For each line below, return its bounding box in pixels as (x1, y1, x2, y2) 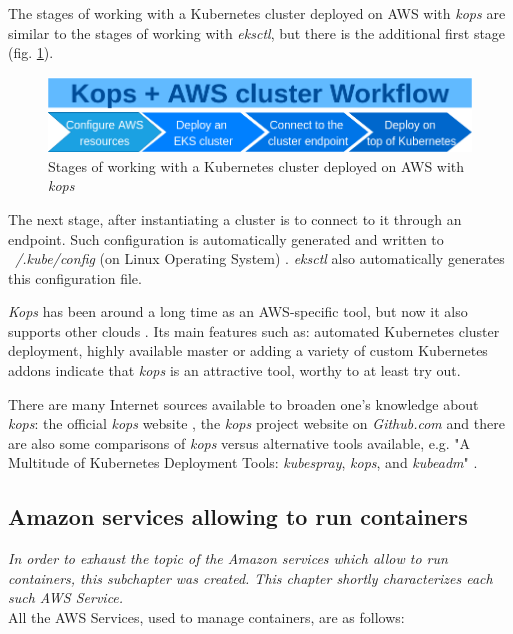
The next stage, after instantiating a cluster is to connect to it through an (8, 208, 462, 229)
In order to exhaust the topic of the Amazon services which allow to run (8, 548, 448, 569)
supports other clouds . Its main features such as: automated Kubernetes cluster (8, 320, 500, 341)
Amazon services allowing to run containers (8, 501, 468, 532)
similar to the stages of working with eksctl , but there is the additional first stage (8, 22, 506, 43)
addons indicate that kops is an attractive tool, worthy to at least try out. (8, 360, 461, 381)
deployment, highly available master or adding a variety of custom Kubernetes (8, 340, 488, 361)
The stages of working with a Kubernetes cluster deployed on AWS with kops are (8, 3, 506, 23)
